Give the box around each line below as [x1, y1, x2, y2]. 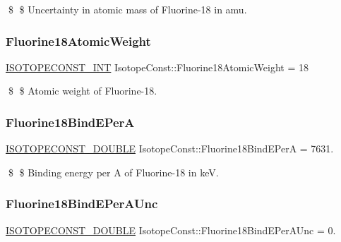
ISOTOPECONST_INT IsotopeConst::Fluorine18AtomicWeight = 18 [6, 59, 309, 74]
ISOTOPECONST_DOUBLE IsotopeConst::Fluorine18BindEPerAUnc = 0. [6, 222, 336, 237]
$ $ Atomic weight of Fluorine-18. [8, 83, 157, 98]
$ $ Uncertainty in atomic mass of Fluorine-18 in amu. [8, 2, 247, 16]
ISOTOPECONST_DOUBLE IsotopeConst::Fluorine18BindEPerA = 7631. [6, 141, 334, 156]
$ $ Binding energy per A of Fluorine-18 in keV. [8, 164, 219, 179]
